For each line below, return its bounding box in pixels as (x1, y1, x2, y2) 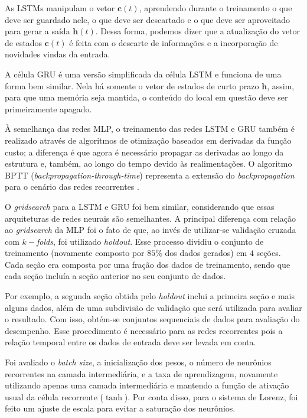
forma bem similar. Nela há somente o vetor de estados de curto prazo (5, 79, 259, 92)
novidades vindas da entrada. (5, 48, 110, 60)
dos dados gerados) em (165, 247, 247, 259)
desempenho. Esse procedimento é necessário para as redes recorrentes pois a (5, 324, 283, 336)
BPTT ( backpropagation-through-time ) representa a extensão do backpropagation (5, 169, 295, 181)
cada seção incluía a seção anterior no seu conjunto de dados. (5, 270, 226, 282)
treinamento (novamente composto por (5, 247, 145, 259)
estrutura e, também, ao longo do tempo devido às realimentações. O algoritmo (5, 157, 292, 170)
